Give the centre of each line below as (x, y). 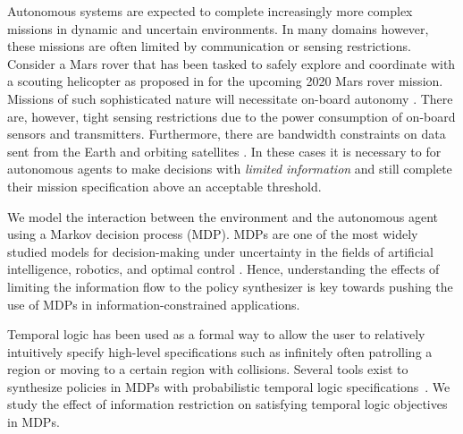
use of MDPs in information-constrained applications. (154, 304)
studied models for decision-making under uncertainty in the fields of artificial (220, 251)
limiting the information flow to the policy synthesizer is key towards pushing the (230, 286)
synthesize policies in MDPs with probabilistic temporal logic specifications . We (229, 386)
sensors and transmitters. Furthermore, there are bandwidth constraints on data (227, 134)
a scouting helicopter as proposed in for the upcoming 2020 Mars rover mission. (225, 81)
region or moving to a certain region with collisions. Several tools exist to (208, 369)
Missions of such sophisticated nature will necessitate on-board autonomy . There (230, 98)
